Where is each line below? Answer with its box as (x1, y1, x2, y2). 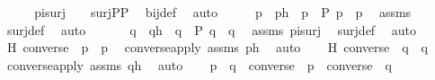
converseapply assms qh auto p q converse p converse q (6, 55, 392, 74)
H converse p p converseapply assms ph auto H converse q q (6, 38, 428, 57)
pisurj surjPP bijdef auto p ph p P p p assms (34, 3, 412, 21)
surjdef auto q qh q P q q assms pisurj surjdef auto (6, 20, 417, 39)
